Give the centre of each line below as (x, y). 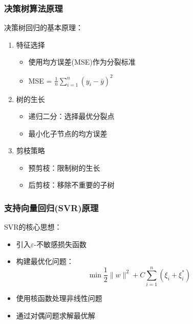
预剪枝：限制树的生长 (64, 167)
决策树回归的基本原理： (44, 27)
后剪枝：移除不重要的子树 (71, 185)
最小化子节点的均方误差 (68, 133)
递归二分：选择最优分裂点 (71, 116)
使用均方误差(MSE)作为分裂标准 (82, 62)
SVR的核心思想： (33, 227)
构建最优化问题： (45, 261)
